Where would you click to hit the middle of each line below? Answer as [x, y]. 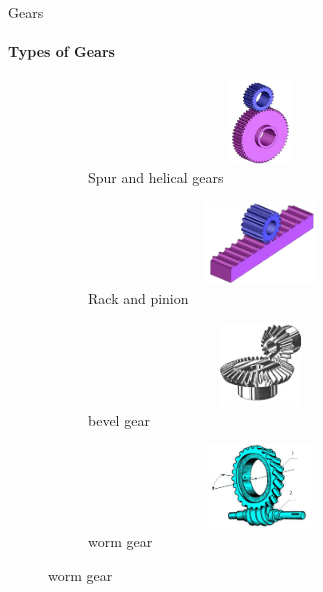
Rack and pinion [138, 298]
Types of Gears [61, 51]
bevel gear [119, 419]
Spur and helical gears [156, 177]
